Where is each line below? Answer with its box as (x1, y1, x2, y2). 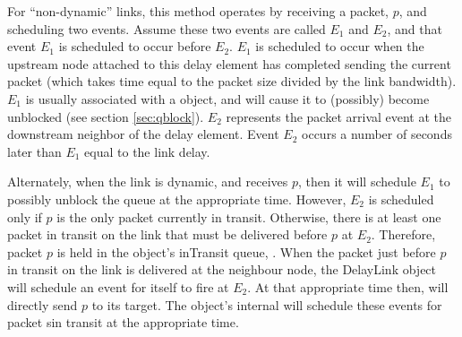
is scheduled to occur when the (255, 37, 424, 56)
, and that (387, 19, 442, 38)
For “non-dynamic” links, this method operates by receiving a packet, (7, 2, 389, 20)
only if (7, 207, 42, 226)
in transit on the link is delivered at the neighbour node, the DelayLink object (7, 260, 437, 279)
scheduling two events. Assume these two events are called (7, 19, 326, 38)
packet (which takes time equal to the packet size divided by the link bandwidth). (7, 72, 457, 91)
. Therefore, (371, 225, 436, 244)
